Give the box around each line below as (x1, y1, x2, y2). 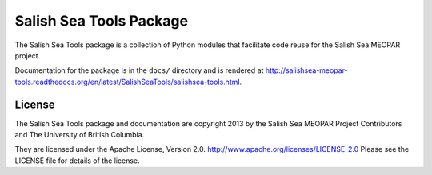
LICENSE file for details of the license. (14, 156, 140, 165)
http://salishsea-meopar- (265, 66, 348, 75)
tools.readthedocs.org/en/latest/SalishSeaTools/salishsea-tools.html (14, 77, 240, 86)
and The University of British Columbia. (14, 130, 145, 140)
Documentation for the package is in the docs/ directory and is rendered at (14, 66, 264, 75)
